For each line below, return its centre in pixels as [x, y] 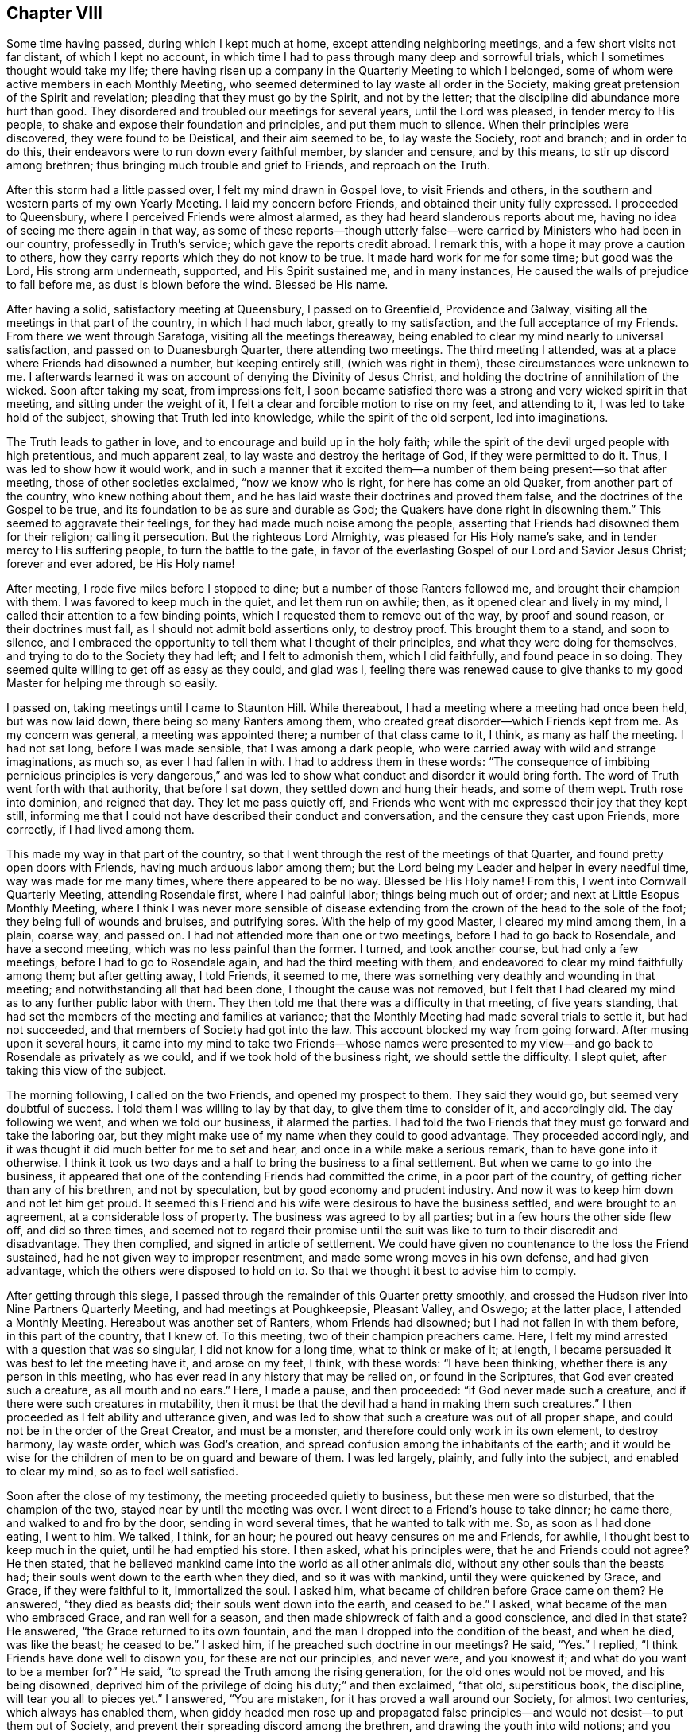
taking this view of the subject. [87, 1071]
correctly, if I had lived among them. [101, 830]
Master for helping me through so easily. [112, 683]
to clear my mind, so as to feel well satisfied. [123, 1472]
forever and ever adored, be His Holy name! [121, 564]
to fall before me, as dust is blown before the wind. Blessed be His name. [197, 285]
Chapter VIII [54, 13]
